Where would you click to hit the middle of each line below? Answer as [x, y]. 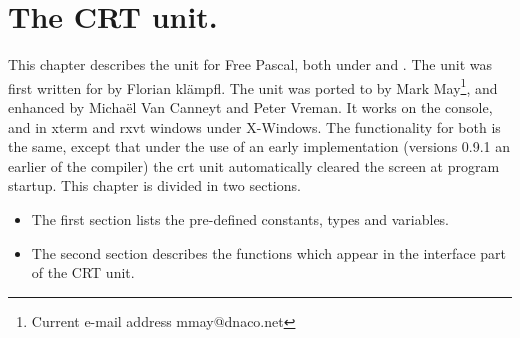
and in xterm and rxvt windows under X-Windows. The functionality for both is [254, 126]
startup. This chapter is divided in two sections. [154, 185]
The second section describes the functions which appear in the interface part [268, 252]
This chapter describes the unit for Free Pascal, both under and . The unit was [250, 64]
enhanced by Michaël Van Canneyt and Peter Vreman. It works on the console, [250, 106]
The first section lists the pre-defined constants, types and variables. [240, 218]
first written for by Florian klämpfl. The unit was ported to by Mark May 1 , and [253, 86]
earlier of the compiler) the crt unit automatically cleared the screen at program [254, 165]
